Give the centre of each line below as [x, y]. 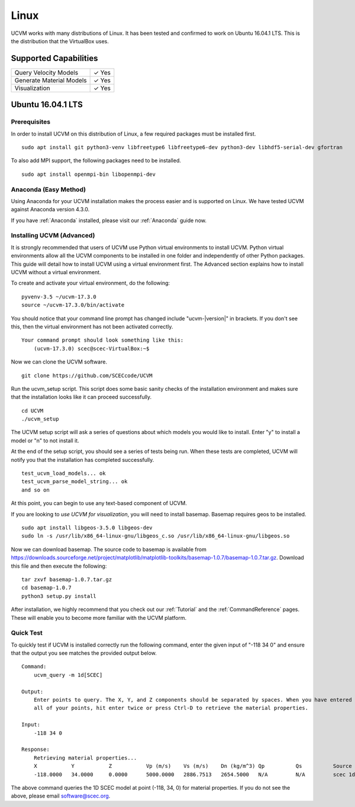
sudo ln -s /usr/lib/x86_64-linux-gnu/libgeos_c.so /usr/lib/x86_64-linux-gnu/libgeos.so [156, 536]
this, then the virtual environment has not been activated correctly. [92, 326]
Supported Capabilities [54, 58]
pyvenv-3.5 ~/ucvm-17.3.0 [59, 297]
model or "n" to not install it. [45, 441]
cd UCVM [33, 411]
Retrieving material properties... [85, 758]
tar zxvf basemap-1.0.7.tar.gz [67, 579]
